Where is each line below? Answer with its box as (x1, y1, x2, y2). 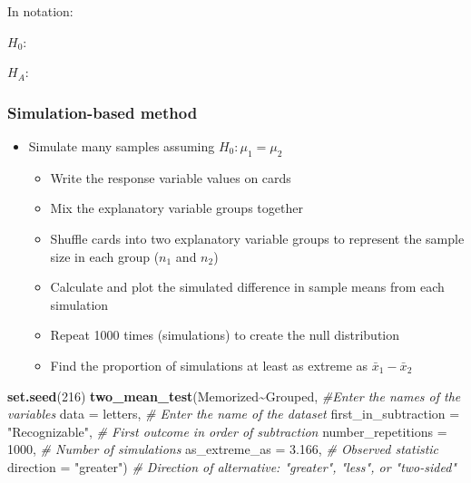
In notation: (7, 2, 74, 20)
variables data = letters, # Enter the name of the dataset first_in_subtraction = (7, 404, 460, 423)
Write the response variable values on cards (50, 168, 291, 187)
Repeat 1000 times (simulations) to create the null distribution (50, 325, 400, 344)
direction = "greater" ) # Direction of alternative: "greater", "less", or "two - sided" (7, 457, 456, 476)
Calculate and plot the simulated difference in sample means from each (50, 277, 445, 296)
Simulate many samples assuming (28, 137, 215, 155)
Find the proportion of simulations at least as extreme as (50, 355, 368, 374)
